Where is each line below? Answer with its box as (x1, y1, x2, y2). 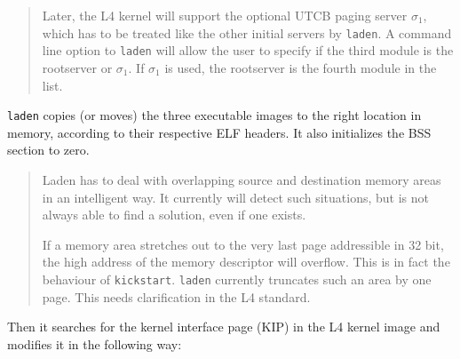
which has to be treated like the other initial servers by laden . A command (42, 23, 452, 42)
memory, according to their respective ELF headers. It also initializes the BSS (7, 123, 432, 141)
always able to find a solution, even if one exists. (42, 205, 306, 224)
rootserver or (42, 58, 113, 76)
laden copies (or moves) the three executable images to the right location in (7, 106, 422, 124)
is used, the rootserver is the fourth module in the (164, 58, 437, 76)
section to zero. (7, 140, 90, 159)
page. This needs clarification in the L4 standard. (42, 287, 311, 306)
